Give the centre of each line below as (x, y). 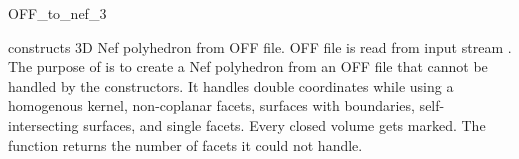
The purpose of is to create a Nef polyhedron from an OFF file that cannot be (248, 66)
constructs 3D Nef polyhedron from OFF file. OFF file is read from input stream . (260, 46)
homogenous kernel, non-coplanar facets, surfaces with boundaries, (211, 105)
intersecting (43, 124)
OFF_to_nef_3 (57, 13)
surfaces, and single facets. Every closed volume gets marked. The (284, 124)
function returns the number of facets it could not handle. (185, 144)
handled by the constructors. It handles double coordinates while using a (231, 85)
